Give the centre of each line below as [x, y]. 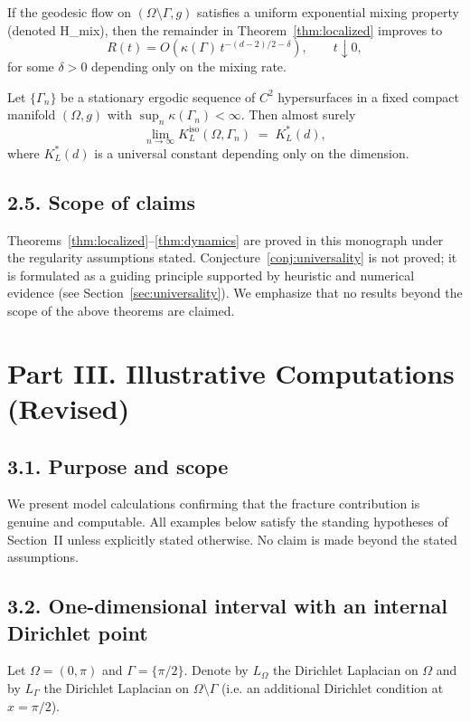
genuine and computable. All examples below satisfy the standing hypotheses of [228, 522]
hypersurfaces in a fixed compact [368, 96]
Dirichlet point [78, 632]
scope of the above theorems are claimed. [121, 311]
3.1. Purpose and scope [118, 465]
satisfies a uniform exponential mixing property [328, 12]
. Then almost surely [298, 114]
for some [31, 66]
